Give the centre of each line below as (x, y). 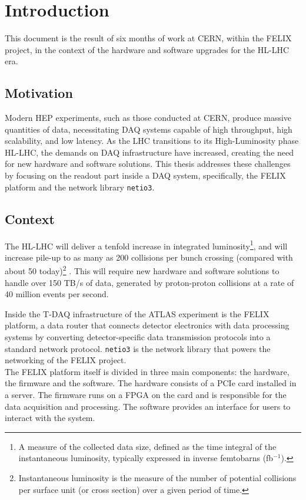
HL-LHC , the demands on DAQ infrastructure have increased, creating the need (149, 152)
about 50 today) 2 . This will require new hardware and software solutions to (142, 270)
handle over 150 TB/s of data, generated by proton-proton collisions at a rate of (149, 282)
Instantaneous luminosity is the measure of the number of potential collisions (157, 478)
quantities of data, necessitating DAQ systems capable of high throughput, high (149, 129)
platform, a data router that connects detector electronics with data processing (147, 325)
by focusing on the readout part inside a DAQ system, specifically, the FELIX (145, 175)
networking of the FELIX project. (66, 360)
